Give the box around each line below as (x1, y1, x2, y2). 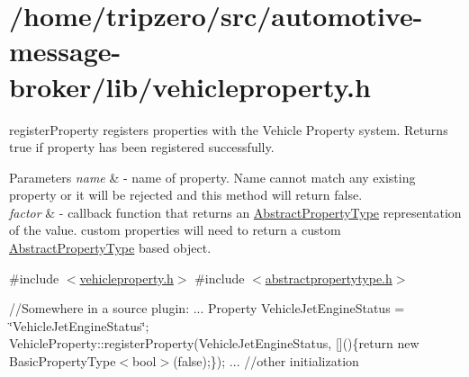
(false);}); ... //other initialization (173, 352, 359, 371)
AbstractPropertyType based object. (9, 238, 212, 257)
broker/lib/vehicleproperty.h (9, 67, 371, 104)
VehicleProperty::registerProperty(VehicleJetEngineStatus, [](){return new (9, 334, 419, 353)
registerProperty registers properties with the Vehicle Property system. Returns (9, 120, 448, 139)
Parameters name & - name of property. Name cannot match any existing (9, 167, 416, 186)
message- (9, 32, 122, 69)
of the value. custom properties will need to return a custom (9, 220, 341, 239)
